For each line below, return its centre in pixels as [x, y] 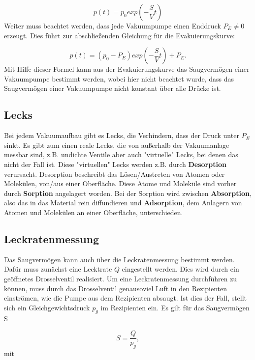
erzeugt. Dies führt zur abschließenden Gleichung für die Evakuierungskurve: [119, 35]
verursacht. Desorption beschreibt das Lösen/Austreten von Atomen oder [114, 174]
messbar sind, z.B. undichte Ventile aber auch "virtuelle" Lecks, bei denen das [121, 154]
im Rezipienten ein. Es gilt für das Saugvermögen [175, 307]
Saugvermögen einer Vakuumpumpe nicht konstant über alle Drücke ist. [112, 88]
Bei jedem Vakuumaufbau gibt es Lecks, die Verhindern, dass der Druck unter [122, 135]
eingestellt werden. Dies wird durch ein [180, 269]
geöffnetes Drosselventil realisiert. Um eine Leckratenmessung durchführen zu [121, 278]
